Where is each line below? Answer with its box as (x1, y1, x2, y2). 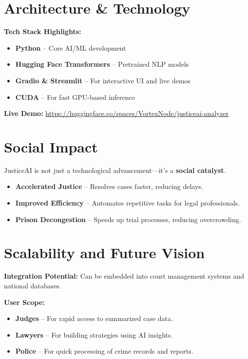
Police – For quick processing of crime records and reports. (15, 346, 193, 356)
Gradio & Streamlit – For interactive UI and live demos (15, 75, 191, 85)
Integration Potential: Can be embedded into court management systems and (4, 271, 244, 281)
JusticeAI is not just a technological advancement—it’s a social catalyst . (4, 165, 226, 175)
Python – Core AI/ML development (15, 42, 126, 53)
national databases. (4, 280, 61, 290)
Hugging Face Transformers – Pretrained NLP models (15, 59, 189, 69)
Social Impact (4, 136, 98, 156)
